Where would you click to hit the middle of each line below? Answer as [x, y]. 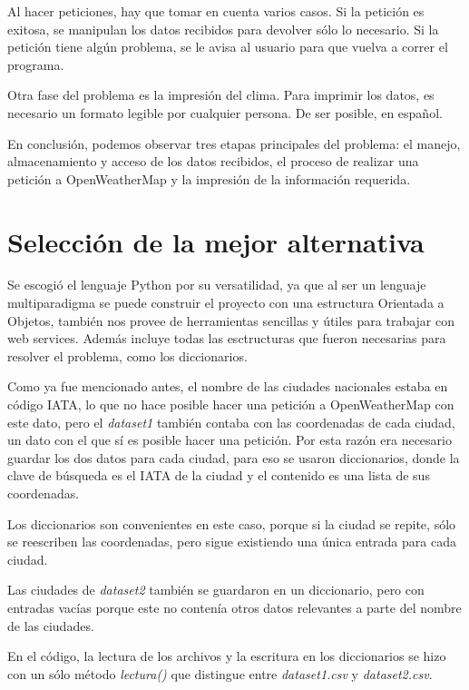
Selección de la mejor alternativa [216, 241]
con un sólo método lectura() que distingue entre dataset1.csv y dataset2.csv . [220, 673]
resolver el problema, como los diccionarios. [127, 355]
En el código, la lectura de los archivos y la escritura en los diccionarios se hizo [227, 656]
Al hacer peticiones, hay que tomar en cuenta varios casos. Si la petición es [216, 11]
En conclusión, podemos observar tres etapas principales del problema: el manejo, [234, 143]
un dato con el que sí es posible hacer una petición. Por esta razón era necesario [230, 440]
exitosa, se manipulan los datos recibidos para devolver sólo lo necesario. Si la [223, 29]
